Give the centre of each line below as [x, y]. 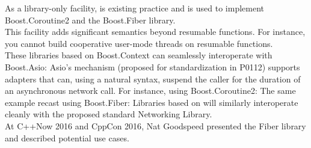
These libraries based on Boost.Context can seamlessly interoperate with [139, 55]
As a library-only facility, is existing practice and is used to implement [135, 8]
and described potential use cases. [67, 137]
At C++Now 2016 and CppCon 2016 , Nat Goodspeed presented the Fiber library [155, 125]
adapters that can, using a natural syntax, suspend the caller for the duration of [153, 79]
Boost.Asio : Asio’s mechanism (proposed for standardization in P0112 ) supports [152, 66]
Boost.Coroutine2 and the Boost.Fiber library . [90, 20]
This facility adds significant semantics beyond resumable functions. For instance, [155, 32]
